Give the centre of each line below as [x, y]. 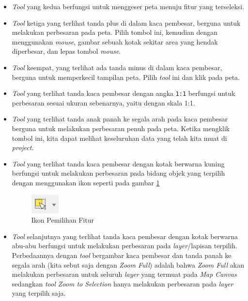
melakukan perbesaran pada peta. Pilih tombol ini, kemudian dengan [115, 32]
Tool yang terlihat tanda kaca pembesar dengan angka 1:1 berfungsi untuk [124, 93]
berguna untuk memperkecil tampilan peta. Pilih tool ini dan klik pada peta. [126, 77]
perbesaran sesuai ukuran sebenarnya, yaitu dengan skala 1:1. [103, 102]
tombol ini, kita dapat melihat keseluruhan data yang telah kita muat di [119, 138]
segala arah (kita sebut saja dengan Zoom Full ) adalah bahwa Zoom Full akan [128, 264]
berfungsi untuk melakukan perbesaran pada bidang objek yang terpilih [118, 173]
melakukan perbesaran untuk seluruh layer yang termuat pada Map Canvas [124, 274]
